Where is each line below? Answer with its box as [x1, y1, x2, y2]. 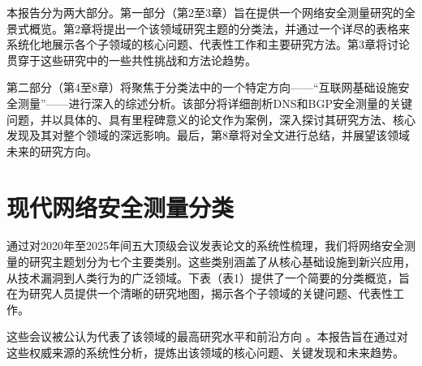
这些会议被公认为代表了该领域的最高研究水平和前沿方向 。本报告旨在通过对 [6, 328, 408, 345]
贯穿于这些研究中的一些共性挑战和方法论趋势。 [6, 51, 256, 68]
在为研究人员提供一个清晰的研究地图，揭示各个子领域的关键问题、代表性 [6, 285, 393, 302]
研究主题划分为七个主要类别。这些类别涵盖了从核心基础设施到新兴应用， [28, 253, 416, 270]
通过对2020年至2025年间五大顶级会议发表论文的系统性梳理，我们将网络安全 [6, 237, 404, 254]
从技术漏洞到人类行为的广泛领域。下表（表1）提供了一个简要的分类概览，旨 [6, 269, 410, 286]
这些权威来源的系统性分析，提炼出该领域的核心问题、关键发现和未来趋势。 [6, 344, 404, 361]
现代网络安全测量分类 [6, 190, 235, 223]
